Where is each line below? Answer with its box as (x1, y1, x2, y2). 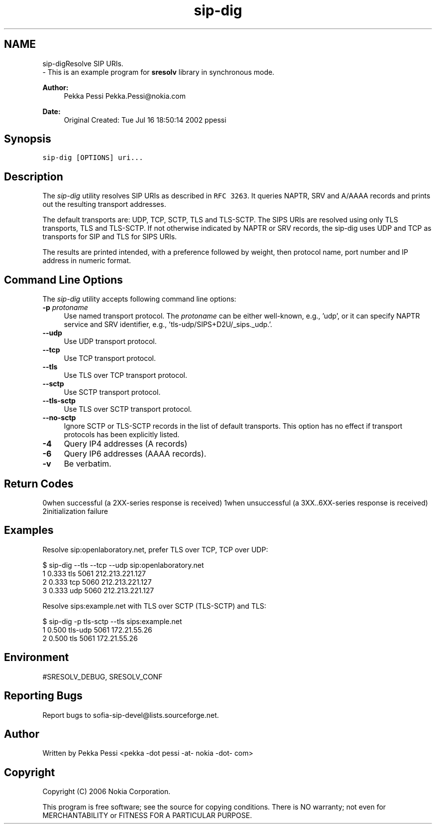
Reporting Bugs (4, 689, 83, 702)
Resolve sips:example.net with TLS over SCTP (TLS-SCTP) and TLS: (42, 601, 266, 610)
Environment (4, 651, 69, 664)
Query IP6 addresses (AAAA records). (64, 449, 207, 459)
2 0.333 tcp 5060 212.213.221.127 (42, 577, 152, 586)
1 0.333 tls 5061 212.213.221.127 (42, 569, 146, 578)
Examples (4, 524, 54, 537)
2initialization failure (42, 506, 108, 515)
